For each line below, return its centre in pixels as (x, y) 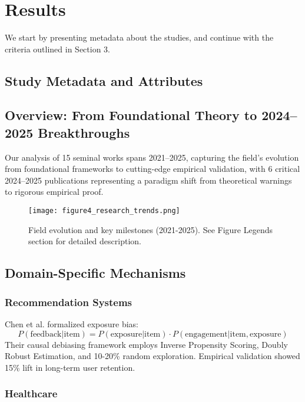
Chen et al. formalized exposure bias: (72, 323)
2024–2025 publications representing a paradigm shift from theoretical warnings (148, 180)
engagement (206, 334)
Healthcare (31, 393)
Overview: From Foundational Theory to (131, 115)
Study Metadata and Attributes (104, 80)
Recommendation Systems (69, 302)
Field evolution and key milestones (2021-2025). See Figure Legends (151, 229)
